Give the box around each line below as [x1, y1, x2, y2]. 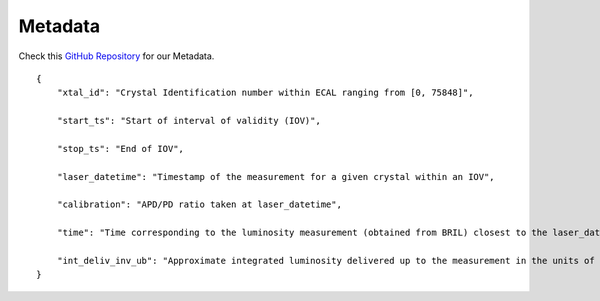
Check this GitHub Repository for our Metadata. [18, 50, 215, 62]
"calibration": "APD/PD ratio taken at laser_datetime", [56, 199, 342, 210]
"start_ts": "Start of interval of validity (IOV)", [56, 115, 322, 127]
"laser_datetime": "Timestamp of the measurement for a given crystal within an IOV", [56, 171, 495, 182]
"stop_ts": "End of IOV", [56, 143, 185, 154]
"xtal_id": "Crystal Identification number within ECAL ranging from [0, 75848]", [56, 87, 474, 99]
